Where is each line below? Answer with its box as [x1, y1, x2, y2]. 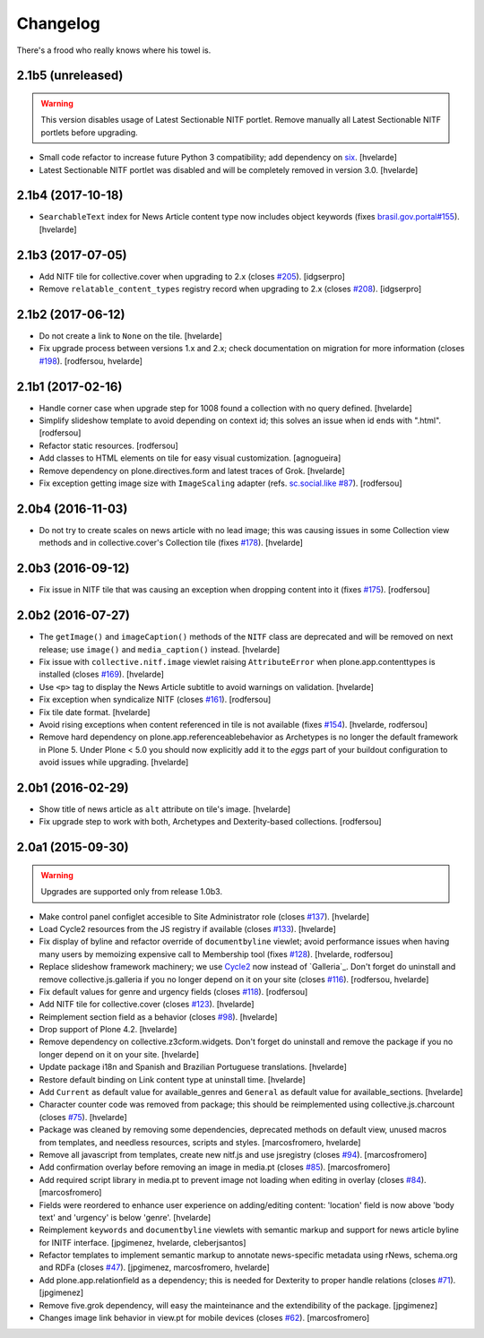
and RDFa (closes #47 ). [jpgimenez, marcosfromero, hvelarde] [39, 1262, 271, 1273]
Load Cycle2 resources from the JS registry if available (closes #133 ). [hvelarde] [39, 923, 336, 934]
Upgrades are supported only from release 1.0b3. [40, 886, 223, 897]
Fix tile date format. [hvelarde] [39, 706, 151, 717]
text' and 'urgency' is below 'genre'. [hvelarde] [39, 1212, 212, 1222]
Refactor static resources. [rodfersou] [39, 440, 178, 451]
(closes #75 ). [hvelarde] [39, 1111, 127, 1122]
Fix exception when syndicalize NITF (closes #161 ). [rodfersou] [39, 695, 272, 705]
